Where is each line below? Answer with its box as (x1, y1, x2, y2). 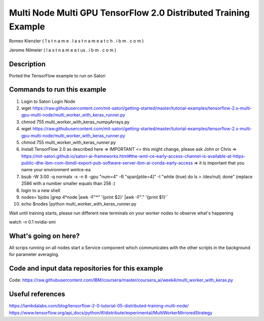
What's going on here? (9, 232, 80, 240)
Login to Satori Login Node (21, 98, 75, 104)
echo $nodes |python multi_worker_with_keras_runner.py (21, 201, 137, 207)
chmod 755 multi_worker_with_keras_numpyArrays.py (21, 119, 130, 125)
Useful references (9, 290, 66, 298)
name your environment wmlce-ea (21, 167, 91, 173)
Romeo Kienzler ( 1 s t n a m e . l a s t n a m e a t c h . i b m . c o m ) (9, 38, 144, 44)
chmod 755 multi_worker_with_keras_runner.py (21, 139, 116, 145)
